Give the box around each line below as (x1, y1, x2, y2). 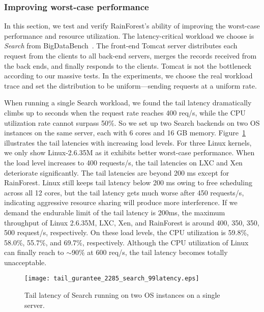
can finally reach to (4, 247, 64, 258)
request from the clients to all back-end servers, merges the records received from (4, 50, 257, 61)
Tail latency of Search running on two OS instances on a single (24, 290, 220, 300)
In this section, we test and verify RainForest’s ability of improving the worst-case (4, 20, 260, 31)
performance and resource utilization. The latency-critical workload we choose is (4, 30, 254, 41)
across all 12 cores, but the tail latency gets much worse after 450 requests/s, (4, 187, 244, 197)
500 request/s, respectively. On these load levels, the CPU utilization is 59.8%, (4, 227, 249, 238)
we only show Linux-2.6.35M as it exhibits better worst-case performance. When (4, 147, 255, 158)
